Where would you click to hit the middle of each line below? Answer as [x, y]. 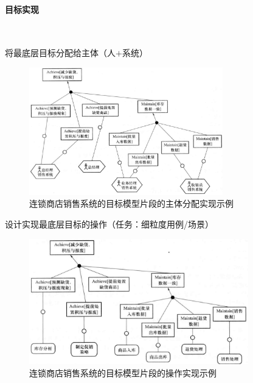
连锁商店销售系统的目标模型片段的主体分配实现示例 [131, 203]
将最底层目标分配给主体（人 [60, 53]
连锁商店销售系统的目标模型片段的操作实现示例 [123, 372]
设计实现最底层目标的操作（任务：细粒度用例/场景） [109, 224]
